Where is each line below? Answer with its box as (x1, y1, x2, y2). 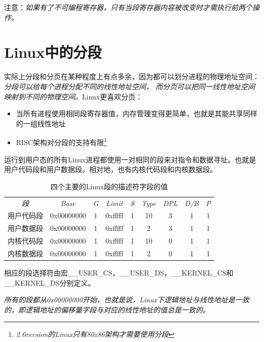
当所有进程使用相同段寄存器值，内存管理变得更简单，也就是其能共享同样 (16, 108, 257, 119)
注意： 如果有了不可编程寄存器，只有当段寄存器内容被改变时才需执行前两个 (4, 2, 252, 12)
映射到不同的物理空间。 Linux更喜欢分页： (4, 91, 143, 101)
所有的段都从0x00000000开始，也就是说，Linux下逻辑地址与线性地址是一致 (4, 294, 249, 305)
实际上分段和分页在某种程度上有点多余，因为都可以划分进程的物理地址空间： (4, 71, 259, 82)
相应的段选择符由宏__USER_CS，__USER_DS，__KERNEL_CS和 (4, 267, 234, 278)
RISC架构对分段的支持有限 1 (16, 135, 107, 147)
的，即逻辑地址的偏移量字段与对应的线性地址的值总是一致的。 (4, 304, 210, 315)
